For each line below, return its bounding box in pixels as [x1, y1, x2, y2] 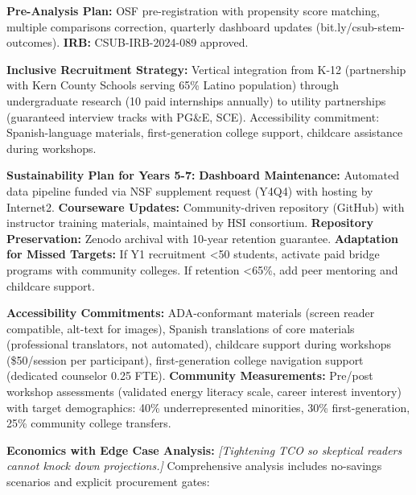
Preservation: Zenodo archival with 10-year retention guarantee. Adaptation [6, 229, 399, 246]
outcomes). [6, 34, 60, 51]
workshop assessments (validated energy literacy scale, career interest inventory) [6, 383, 402, 400]
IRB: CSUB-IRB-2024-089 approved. [63, 34, 249, 51]
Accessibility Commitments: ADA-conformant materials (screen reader [6, 304, 375, 321]
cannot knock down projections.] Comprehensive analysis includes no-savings [6, 457, 382, 474]
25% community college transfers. [6, 415, 171, 431]
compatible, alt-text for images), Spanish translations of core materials [6, 320, 355, 336]
